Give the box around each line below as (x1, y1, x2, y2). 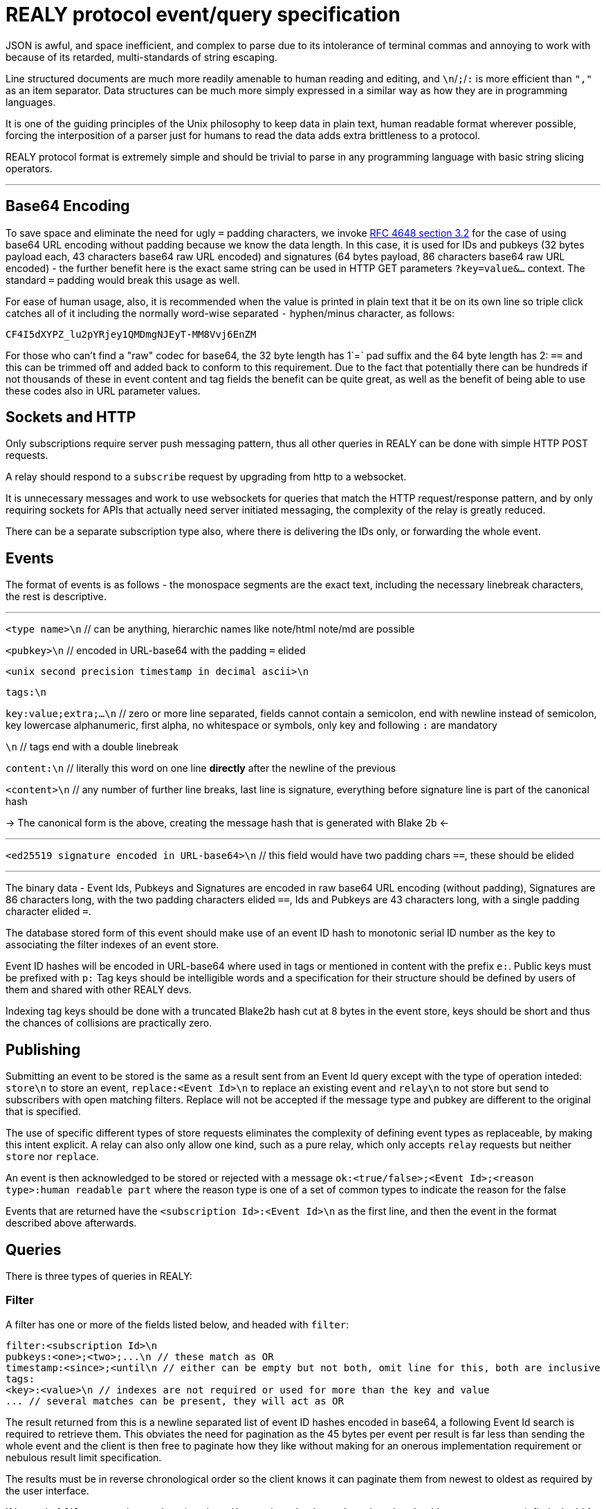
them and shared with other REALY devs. (6, 984, 192, 996)
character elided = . (6, 905, 91, 918)
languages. (6, 96, 56, 108)
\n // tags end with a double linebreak (6, 741, 178, 753)
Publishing (6, 1040, 81, 1058)
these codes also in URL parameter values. (6, 384, 201, 397)
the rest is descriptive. (6, 590, 107, 603)
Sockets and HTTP (6, 408, 136, 426)
